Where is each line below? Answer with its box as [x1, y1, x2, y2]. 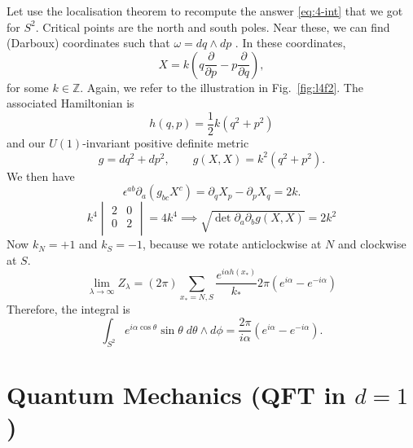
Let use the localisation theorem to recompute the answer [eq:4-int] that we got [7, 2, 403, 19]
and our [7, 134, 46, 152]
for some [7, 78, 49, 95]
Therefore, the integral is [7, 301, 130, 318]
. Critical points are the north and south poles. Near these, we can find [35, 18, 390, 35]
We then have [7, 167, 75, 184]
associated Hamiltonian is [7, 94, 134, 112]
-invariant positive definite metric [82, 134, 249, 152]
